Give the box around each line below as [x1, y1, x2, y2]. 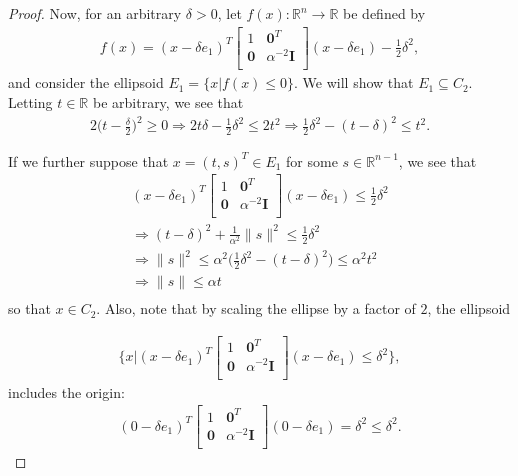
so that [8, 298, 51, 319]
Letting [8, 91, 53, 112]
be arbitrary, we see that [92, 91, 244, 112]
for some [286, 150, 338, 171]
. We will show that [294, 72, 414, 93]
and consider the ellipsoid [8, 72, 164, 93]
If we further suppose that [8, 150, 169, 171]
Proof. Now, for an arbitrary [8, 3, 182, 23]
